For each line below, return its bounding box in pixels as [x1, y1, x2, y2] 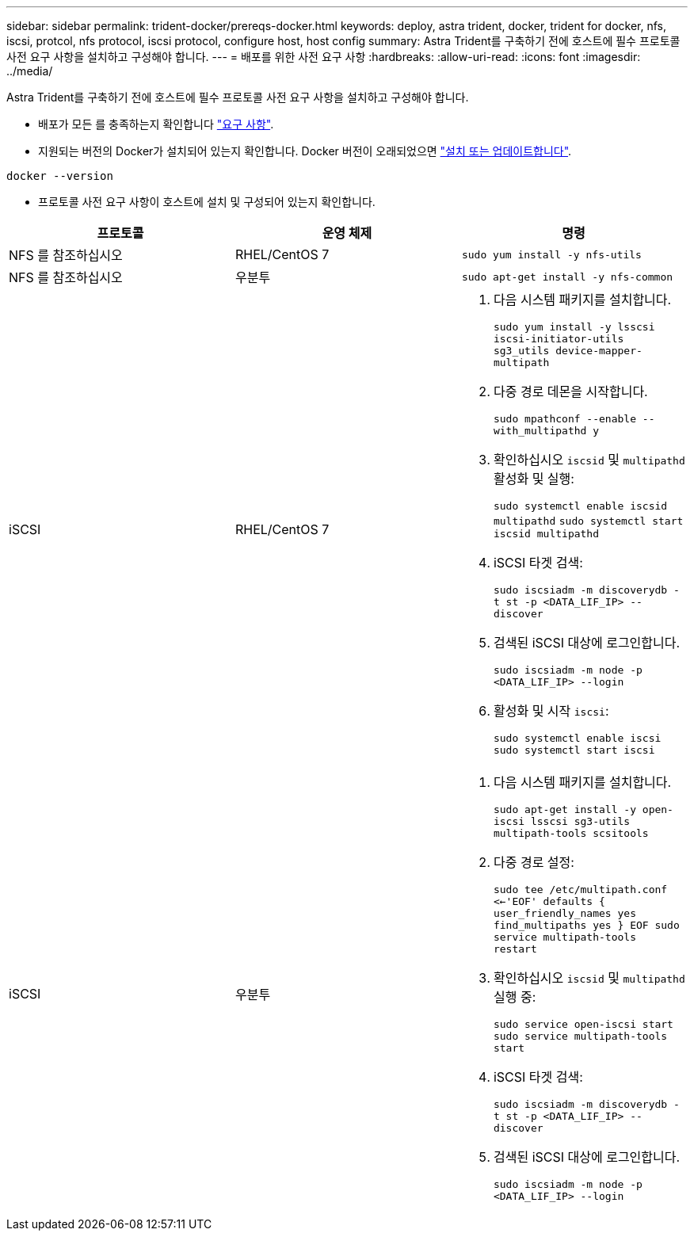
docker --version [6, 170, 113, 182]
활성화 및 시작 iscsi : [493, 703, 609, 719]
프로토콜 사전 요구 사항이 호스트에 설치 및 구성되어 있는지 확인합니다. [38, 195, 376, 208]
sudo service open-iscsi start [493, 1018, 673, 1030]
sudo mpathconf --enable [493, 413, 636, 425]
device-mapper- [555, 345, 643, 357]
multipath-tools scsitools [493, 827, 649, 839]
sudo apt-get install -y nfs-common [461, 270, 673, 283]
